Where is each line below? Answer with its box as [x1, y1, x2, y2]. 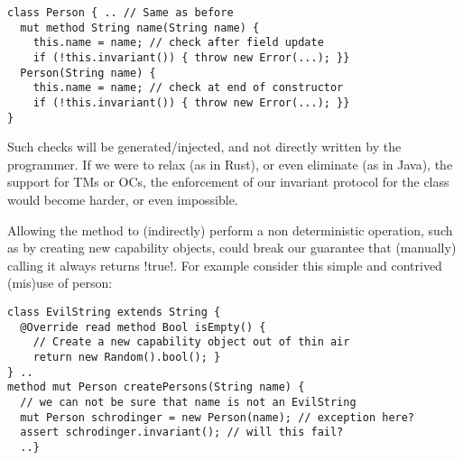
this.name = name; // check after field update [32, 36, 324, 50]
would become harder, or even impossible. [7, 190, 238, 209]
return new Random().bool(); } [32, 350, 221, 363]
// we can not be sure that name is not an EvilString [20, 395, 357, 409]
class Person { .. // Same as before [7, 6, 234, 19]
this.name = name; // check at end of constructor [32, 81, 344, 95]
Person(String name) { [20, 66, 156, 79]
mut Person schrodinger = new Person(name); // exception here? [20, 410, 415, 424]
